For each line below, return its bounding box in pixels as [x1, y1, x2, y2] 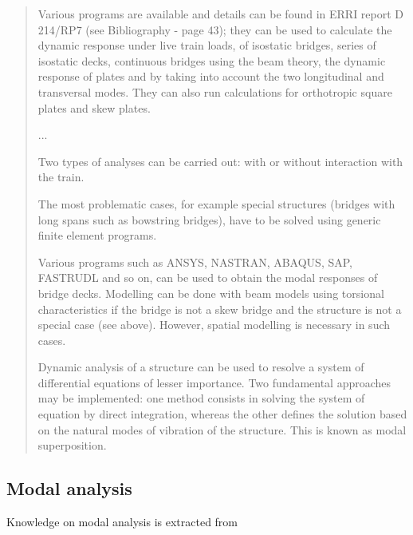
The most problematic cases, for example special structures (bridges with [37, 195, 395, 212]
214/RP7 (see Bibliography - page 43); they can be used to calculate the [37, 21, 392, 38]
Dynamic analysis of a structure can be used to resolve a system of [37, 359, 364, 375]
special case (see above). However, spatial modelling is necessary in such [37, 316, 391, 333]
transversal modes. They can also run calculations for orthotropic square [37, 83, 392, 100]
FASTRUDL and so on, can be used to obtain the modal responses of [37, 269, 378, 286]
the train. [37, 168, 85, 185]
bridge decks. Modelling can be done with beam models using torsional [37, 284, 384, 301]
